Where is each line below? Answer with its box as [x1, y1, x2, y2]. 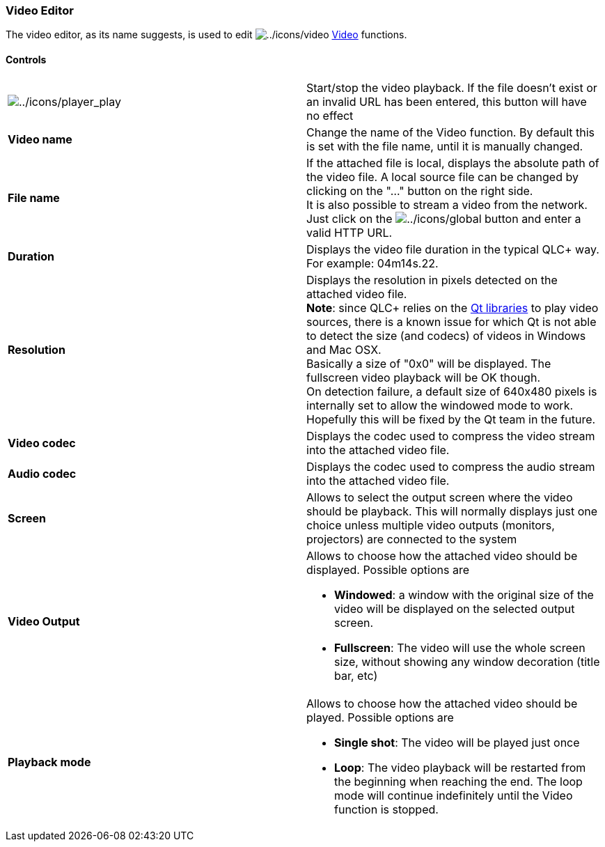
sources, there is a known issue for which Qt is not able [306, 314, 597, 329]
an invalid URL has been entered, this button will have [306, 94, 587, 109]
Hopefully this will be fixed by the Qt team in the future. [306, 412, 596, 426]
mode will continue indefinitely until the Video [334, 788, 573, 802]
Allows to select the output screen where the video [306, 490, 573, 504]
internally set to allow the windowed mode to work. [306, 398, 574, 412]
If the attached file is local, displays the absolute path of [306, 155, 599, 170]
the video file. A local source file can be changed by [306, 169, 579, 184]
